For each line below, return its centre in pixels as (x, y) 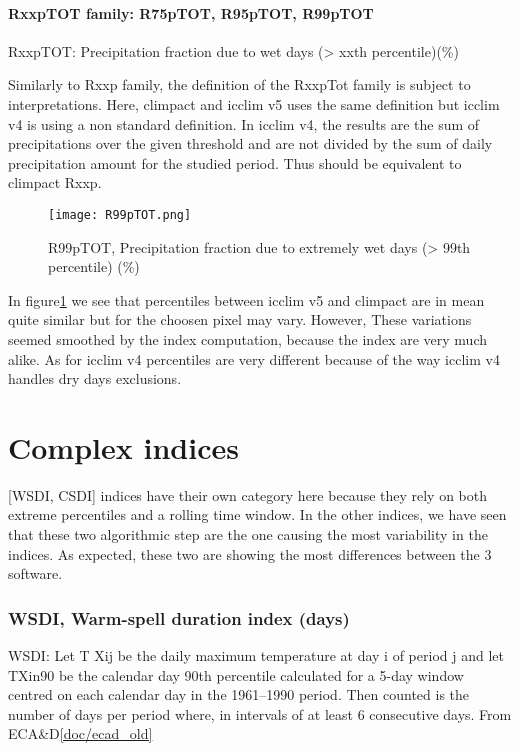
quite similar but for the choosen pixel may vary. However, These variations (240, 319)
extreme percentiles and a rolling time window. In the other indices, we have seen (257, 514)
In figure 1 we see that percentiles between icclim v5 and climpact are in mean (246, 299)
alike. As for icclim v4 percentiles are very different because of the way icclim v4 (254, 358)
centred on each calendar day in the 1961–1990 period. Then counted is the (239, 694)
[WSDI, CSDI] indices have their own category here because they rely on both (248, 494)
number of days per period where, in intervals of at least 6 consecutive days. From (260, 713)
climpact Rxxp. (55, 182)
